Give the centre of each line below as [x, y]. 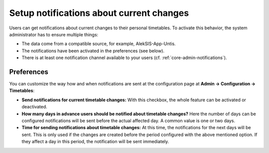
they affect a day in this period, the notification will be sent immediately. [95, 142]
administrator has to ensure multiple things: [54, 34]
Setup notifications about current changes [99, 13]
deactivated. [34, 107]
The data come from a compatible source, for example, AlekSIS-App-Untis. [99, 44]
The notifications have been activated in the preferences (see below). [93, 51]
